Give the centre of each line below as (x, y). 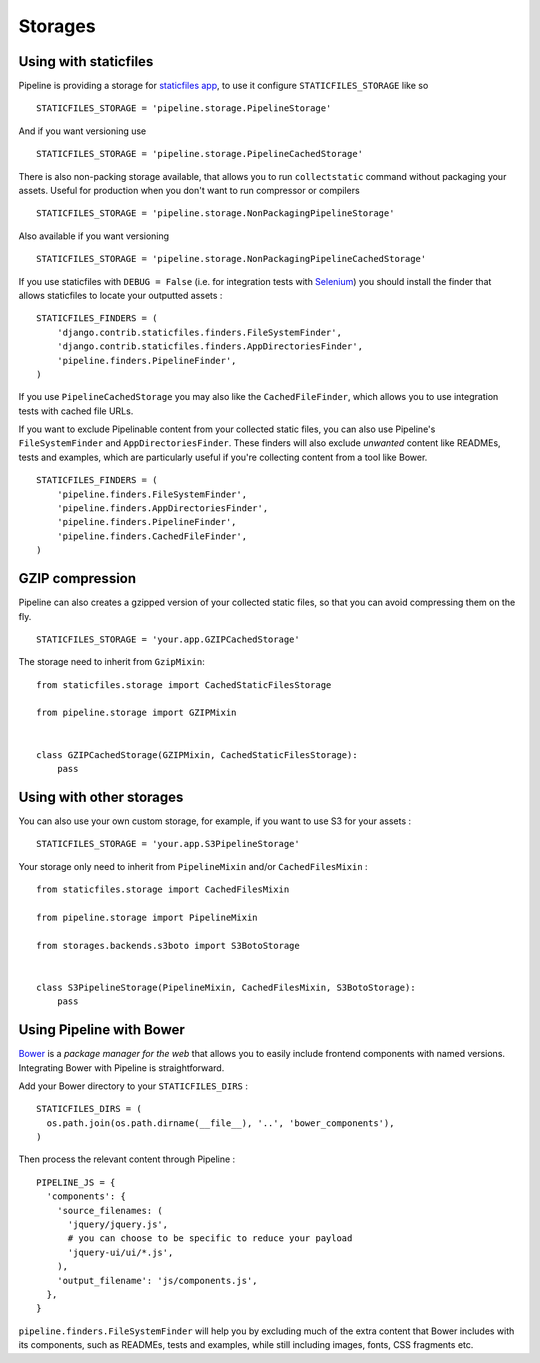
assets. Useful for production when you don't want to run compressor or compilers (189, 191)
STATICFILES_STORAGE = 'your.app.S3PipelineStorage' (168, 844)
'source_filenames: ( (110, 1210)
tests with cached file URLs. (76, 411)
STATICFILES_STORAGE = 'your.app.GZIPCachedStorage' (168, 639)
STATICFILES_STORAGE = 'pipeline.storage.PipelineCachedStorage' (200, 154)
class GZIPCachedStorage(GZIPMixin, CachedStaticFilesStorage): (197, 754)
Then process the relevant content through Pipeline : (127, 1159)
